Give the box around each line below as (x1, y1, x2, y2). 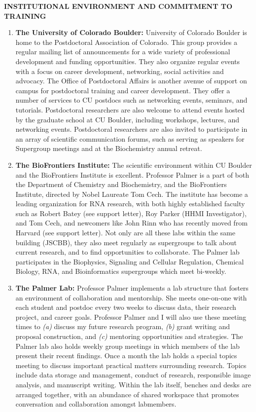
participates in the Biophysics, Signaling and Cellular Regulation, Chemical (15, 256, 244, 266)
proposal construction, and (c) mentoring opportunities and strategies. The (15, 331, 243, 341)
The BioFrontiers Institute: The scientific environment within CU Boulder (15, 159, 252, 170)
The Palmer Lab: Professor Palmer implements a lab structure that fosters (15, 283, 249, 293)
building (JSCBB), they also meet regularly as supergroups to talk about (15, 237, 237, 247)
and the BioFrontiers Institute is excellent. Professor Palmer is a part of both (15, 169, 249, 180)
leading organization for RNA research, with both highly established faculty (15, 198, 245, 209)
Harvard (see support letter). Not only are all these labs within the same (15, 227, 235, 238)
